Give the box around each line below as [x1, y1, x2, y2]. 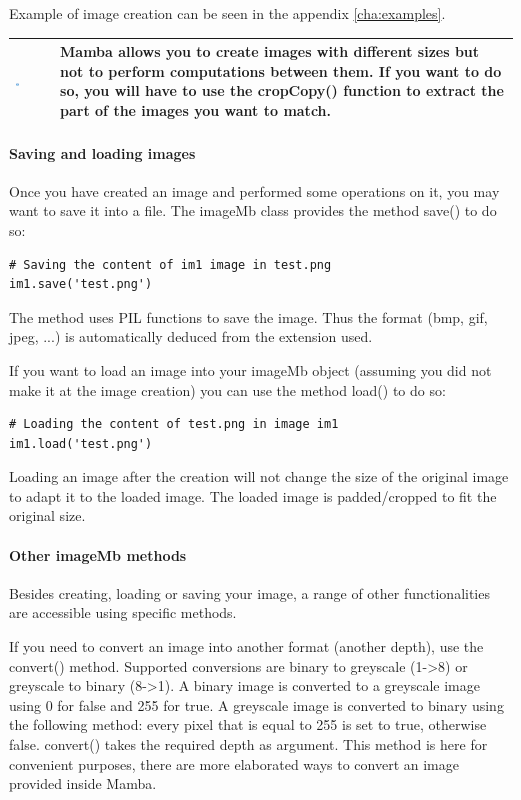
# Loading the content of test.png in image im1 [9, 417, 339, 432]
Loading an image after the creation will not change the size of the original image [9, 466, 509, 487]
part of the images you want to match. [60, 99, 332, 120]
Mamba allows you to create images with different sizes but [60, 41, 480, 62]
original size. [9, 505, 86, 526]
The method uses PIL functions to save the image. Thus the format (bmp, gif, [9, 306, 488, 327]
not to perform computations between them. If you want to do [60, 60, 502, 81]
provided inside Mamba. [9, 773, 157, 794]
